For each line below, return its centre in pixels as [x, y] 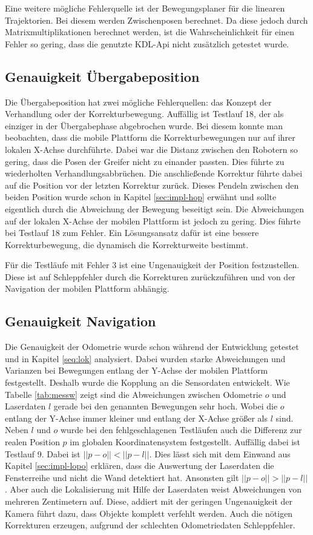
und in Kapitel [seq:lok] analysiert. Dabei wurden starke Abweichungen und [145, 358]
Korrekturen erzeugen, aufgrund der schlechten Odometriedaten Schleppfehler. [150, 525]
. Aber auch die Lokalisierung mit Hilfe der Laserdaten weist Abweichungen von [153, 489]
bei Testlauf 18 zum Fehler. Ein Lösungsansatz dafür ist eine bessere [132, 233]
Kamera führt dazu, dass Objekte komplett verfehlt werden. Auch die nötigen [149, 513]
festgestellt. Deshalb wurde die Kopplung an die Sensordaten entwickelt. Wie [147, 382]
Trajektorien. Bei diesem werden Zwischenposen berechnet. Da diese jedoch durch [156, 20]
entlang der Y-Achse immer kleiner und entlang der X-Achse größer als [137, 418]
